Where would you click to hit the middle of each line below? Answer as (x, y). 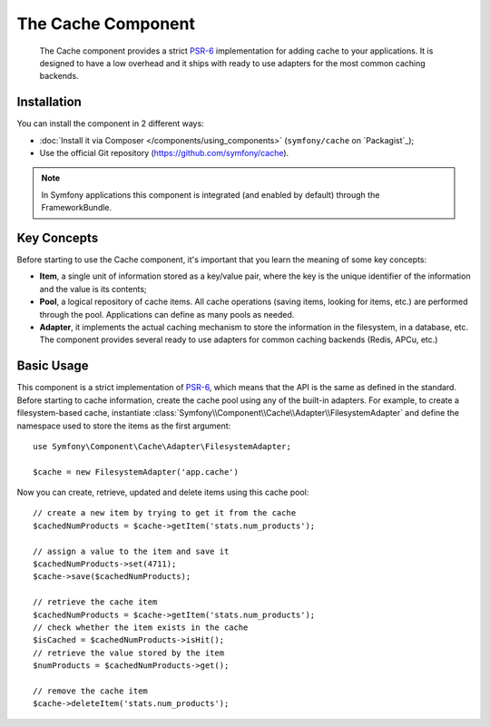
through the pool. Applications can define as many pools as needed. (167, 314)
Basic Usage (53, 366)
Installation (49, 102)
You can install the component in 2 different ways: (110, 123)
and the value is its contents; (93, 289)
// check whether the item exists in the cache (141, 627)
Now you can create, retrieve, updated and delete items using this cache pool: (163, 492)
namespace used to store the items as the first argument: (124, 426)
